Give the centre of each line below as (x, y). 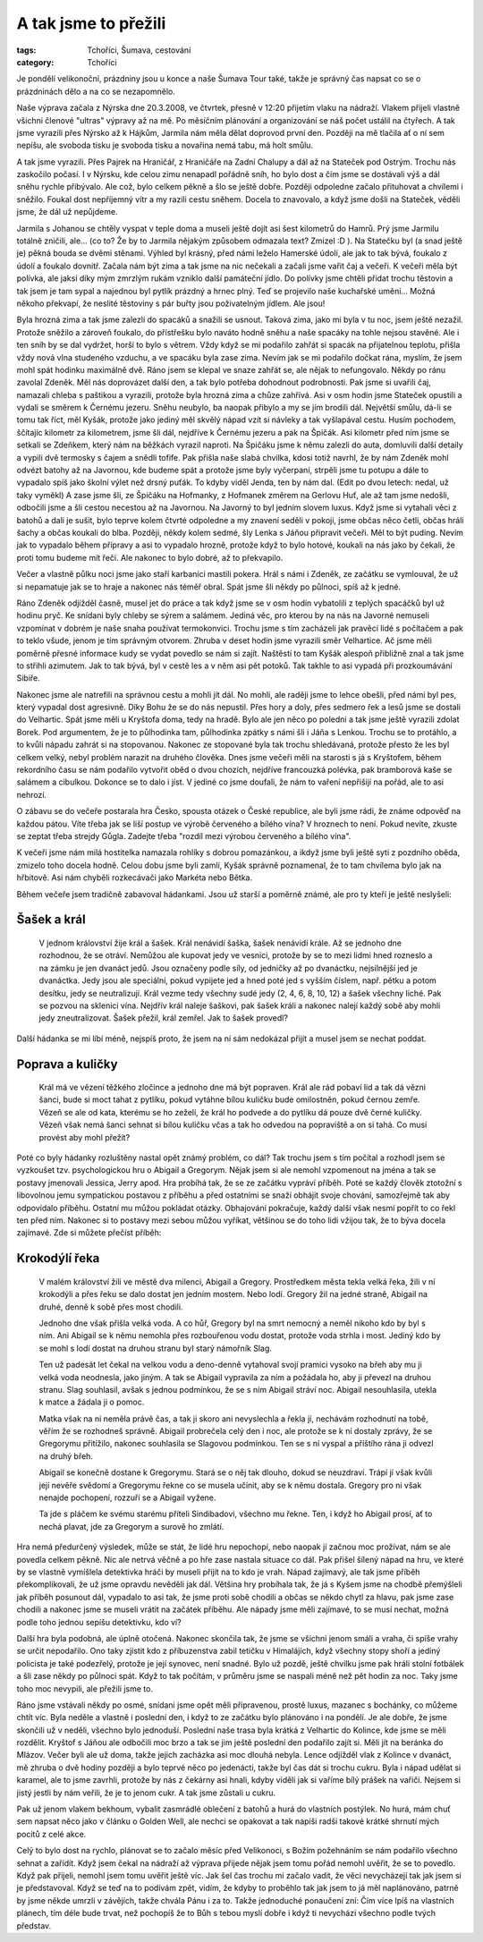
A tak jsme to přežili (91, 23)
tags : (26, 50)
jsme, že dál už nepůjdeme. (67, 212)
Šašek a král (51, 920)
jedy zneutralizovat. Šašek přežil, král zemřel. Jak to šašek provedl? (163, 1018)
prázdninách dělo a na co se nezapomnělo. (96, 91)
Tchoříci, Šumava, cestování (139, 50)
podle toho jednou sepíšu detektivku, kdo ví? (99, 1622)
